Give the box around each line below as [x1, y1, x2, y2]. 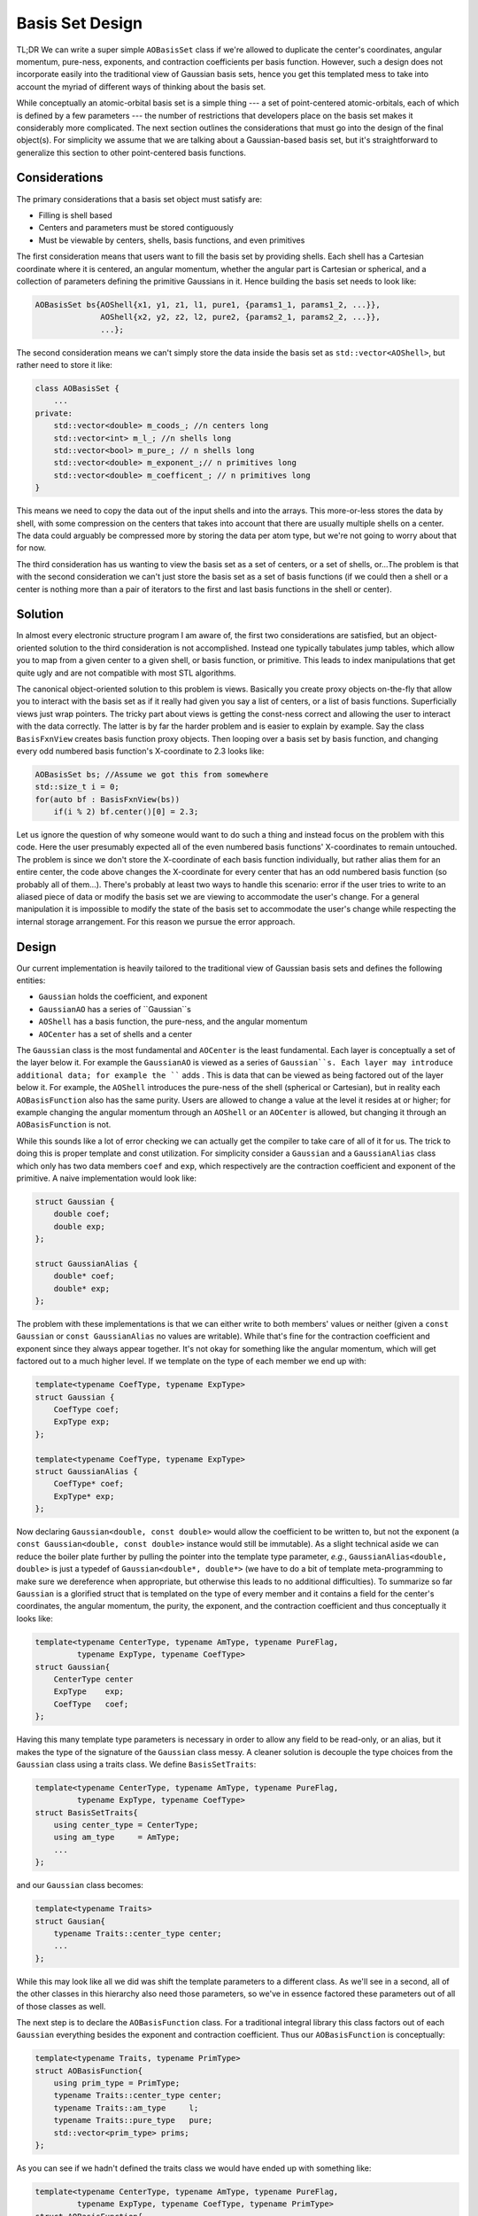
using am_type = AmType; [53, 1832, 181, 1843]
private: [35, 408, 73, 418]
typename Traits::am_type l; [53, 2103, 199, 2113]
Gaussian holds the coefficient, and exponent [38, 991, 208, 1002]
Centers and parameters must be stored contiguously [38, 222, 234, 233]
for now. [16, 542, 47, 553]
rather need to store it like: [16, 360, 112, 371]
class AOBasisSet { [35, 384, 119, 394]
